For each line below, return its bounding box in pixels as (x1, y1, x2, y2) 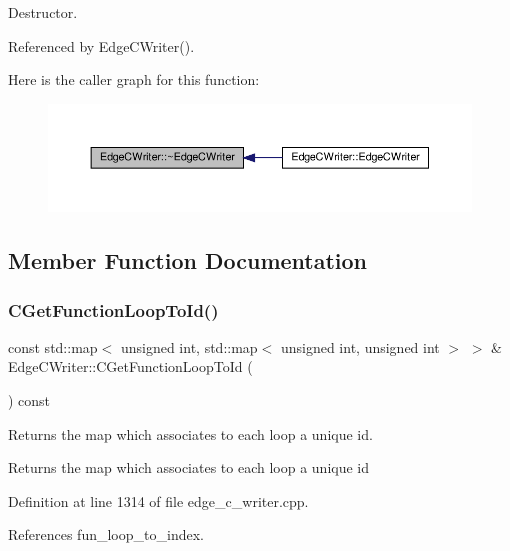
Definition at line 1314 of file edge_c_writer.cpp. (8, 490, 309, 511)
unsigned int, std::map (120, 336, 258, 357)
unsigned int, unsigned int (280, 336, 440, 357)
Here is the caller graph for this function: (8, 69, 260, 90)
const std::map (8, 336, 98, 357)
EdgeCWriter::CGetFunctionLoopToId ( (8, 356, 253, 377)
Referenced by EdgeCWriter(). (8, 35, 195, 56)
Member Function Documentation (8, 245, 368, 276)
